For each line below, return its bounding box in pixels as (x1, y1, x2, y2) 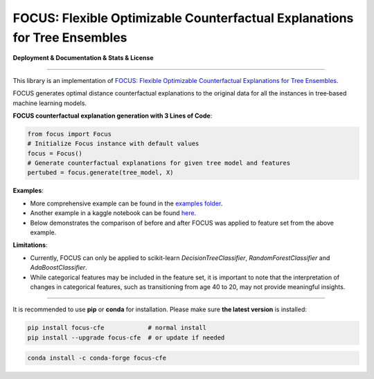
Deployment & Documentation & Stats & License (12, 54, 154, 62)
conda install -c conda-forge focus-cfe (27, 354, 166, 362)
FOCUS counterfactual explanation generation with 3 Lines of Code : (12, 111, 213, 120)
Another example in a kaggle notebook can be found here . (30, 209, 197, 217)
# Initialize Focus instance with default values (27, 140, 199, 148)
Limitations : (12, 241, 48, 249)
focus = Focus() (27, 149, 83, 157)
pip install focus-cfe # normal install (27, 324, 207, 332)
